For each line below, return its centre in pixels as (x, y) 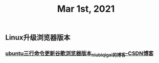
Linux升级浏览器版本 (38, 38)
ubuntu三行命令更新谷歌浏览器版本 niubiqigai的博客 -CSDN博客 (79, 54)
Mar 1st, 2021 (86, 9)
